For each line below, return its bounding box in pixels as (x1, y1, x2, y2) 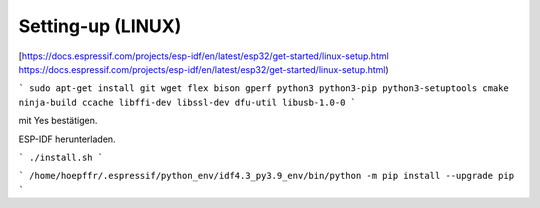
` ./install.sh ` (18, 151, 104, 163)
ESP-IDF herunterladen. (18, 133, 116, 145)
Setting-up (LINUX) (18, 15, 182, 37)
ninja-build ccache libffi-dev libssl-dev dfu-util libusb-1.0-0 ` (18, 96, 357, 108)
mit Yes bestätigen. (18, 115, 98, 127)
